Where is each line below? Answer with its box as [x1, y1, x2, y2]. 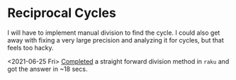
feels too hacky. [7, 43, 55, 52]
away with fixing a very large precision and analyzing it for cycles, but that [7, 35, 225, 44]
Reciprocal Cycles [7, 5, 117, 21]
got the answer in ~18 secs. [7, 64, 88, 73]
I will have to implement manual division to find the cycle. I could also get [7, 28, 220, 37]
